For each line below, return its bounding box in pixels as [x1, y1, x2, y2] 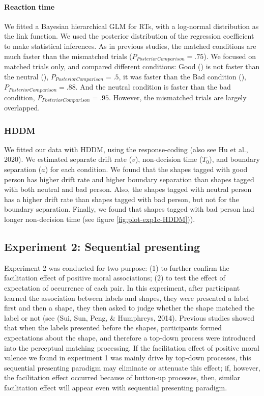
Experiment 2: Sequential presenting [4, 238, 200, 254]
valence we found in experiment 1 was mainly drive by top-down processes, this [4, 352, 251, 363]
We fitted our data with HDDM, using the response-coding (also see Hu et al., [4, 144, 248, 154]
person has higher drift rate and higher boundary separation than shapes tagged [4, 174, 254, 184]
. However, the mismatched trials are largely [109, 92, 247, 102]
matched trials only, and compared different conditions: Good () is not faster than [4, 61, 260, 72]
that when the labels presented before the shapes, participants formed [4, 322, 222, 333]
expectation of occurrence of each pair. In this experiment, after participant [4, 282, 240, 293]
